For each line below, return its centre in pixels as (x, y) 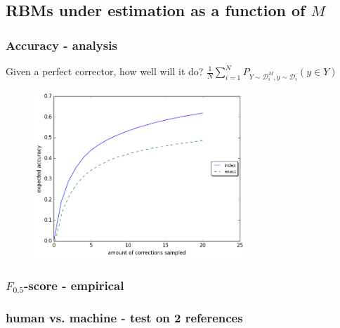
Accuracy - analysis (61, 45)
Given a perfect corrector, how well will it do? (105, 71)
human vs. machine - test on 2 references (124, 317)
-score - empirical (74, 286)
